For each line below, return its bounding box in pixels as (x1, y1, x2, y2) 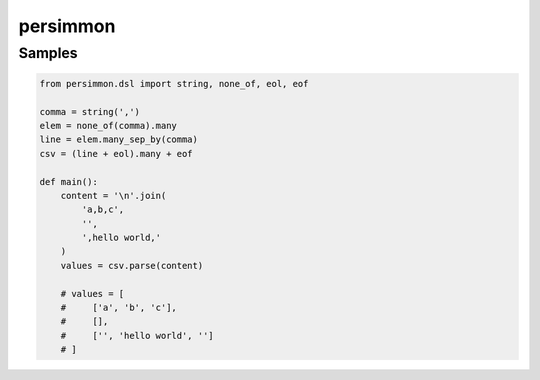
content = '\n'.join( (60, 190, 167, 201)
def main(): (39, 176, 99, 187)
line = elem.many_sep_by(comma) (39, 134, 199, 145)
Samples (18, 44, 79, 62)
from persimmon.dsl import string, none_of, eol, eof (39, 78, 309, 89)
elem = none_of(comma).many (39, 120, 177, 131)
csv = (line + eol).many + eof (39, 148, 194, 159)
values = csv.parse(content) (60, 260, 204, 271)
